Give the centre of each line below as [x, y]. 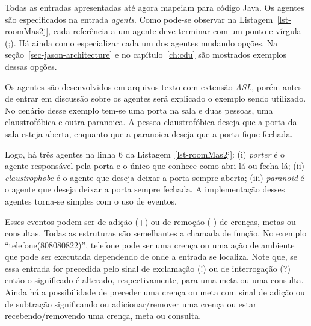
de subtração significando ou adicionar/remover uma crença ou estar [131, 303]
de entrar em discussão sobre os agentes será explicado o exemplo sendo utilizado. [155, 98]
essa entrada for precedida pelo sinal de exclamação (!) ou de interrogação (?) [148, 268]
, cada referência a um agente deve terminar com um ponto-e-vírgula [175, 31]
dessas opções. [31, 66]
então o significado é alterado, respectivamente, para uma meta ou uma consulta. [154, 280]
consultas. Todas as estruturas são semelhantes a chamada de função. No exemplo [156, 233]
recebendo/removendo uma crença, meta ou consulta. [103, 315]
